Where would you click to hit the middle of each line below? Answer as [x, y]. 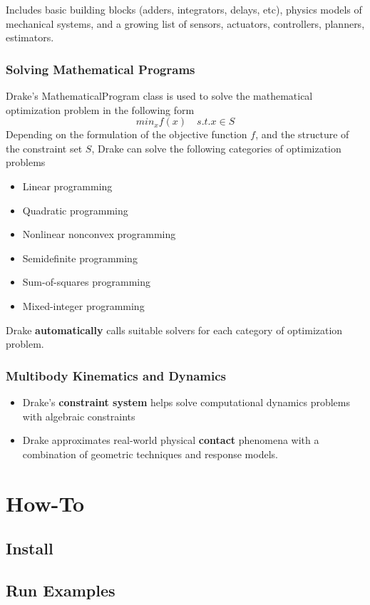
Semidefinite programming [80, 258]
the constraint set [44, 148]
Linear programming [67, 186]
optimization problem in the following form [100, 109]
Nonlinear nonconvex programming [99, 234]
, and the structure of [302, 134]
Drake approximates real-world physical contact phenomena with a [171, 440]
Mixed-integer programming [83, 305]
